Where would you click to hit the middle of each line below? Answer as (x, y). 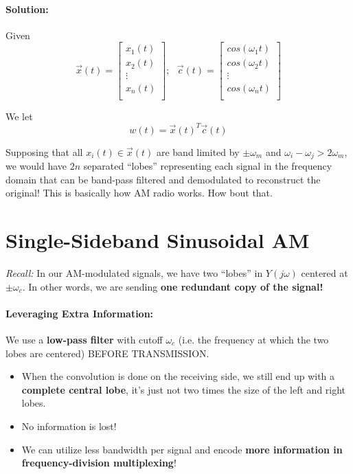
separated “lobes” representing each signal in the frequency (208, 166)
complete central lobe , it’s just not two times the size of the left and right (184, 389)
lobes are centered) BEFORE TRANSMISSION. (107, 353)
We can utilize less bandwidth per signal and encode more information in (182, 449)
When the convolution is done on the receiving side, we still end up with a (178, 376)
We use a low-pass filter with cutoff (84, 339)
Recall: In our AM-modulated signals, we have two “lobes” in (134, 273)
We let (19, 116)
